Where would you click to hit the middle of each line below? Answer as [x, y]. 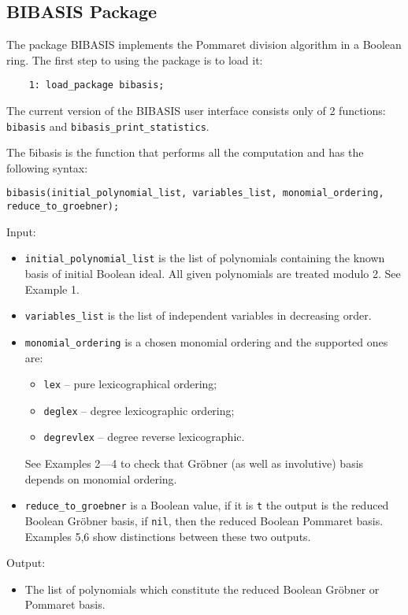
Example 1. [52, 289]
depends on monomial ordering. [101, 478]
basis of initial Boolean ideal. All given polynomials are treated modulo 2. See [213, 274]
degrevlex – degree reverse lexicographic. [144, 437]
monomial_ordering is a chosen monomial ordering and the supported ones [206, 341]
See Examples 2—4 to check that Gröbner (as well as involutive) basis [194, 463]
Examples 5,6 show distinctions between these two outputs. [168, 536]
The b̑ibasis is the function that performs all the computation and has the [185, 152]
